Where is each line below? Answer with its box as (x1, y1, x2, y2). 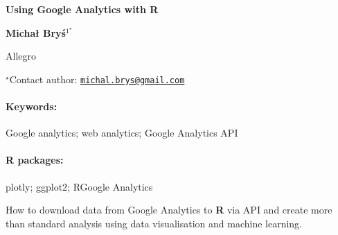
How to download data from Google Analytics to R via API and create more (6, 202, 332, 217)
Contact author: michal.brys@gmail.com (9, 71, 185, 86)
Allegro (6, 49, 36, 63)
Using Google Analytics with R (6, 2, 159, 16)
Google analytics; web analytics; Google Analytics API (6, 125, 238, 140)
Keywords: (6, 99, 57, 114)
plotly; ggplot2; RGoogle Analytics (6, 179, 153, 193)
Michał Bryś (6, 25, 66, 40)
